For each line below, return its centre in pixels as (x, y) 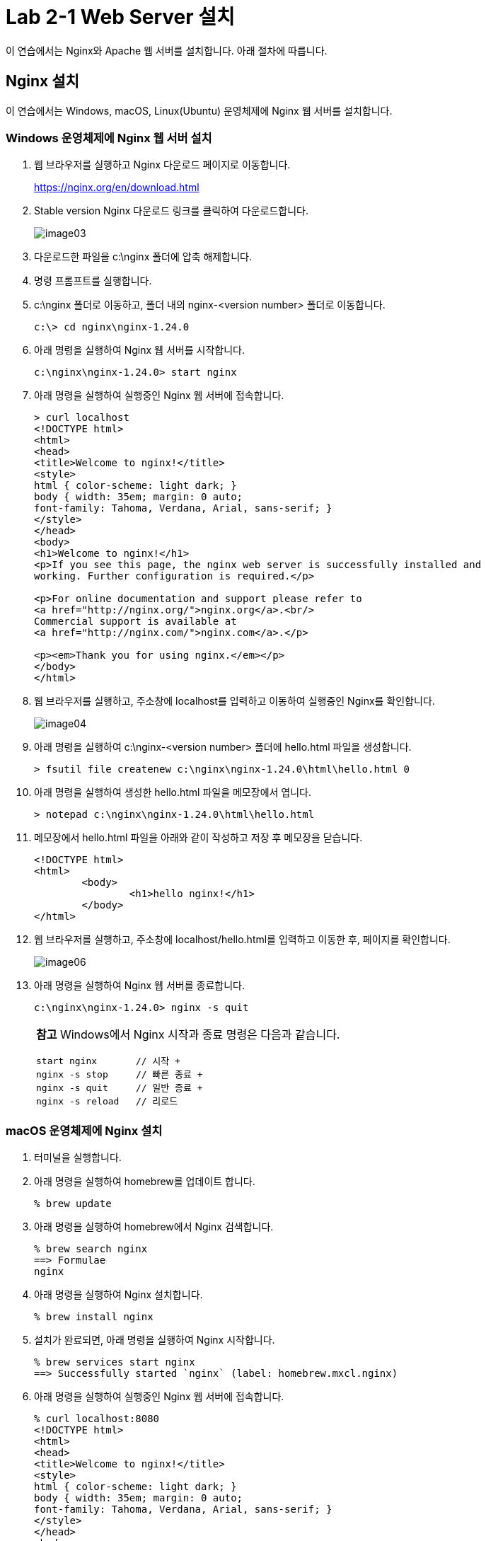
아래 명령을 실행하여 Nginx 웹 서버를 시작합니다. (139, 350)
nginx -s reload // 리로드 (107, 1102)
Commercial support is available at (135, 622)
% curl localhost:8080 (97, 1419)
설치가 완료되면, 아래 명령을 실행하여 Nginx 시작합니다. (155, 1340)
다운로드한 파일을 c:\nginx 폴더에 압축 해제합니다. (143, 257)
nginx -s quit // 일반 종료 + (120, 1088)
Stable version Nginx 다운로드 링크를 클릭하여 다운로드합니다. (172, 211)
